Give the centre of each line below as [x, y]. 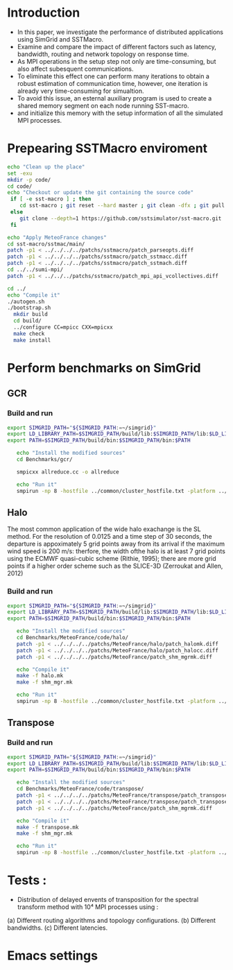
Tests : [27, 880]
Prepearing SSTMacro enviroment [107, 149]
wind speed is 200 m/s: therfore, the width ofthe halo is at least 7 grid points [116, 551]
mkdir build [31, 314]
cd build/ [27, 321]
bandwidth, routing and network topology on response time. [103, 54]
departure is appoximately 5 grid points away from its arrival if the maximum [116, 544]
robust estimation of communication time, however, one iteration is [112, 83]
